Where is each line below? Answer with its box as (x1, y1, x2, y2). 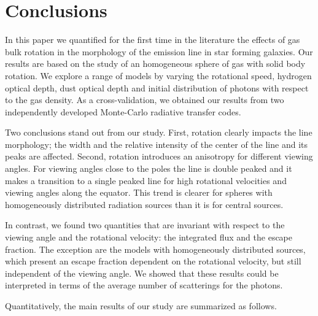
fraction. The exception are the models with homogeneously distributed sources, (5, 242, 306, 255)
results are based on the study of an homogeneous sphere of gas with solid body (5, 57, 306, 70)
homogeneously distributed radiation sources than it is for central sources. (5, 198, 284, 210)
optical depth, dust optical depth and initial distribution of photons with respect (5, 81, 309, 94)
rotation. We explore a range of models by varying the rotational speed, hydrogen (5, 69, 312, 82)
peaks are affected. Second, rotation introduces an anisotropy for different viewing (5, 150, 313, 163)
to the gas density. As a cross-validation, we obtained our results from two (5, 93, 284, 106)
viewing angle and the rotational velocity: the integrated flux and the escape (5, 231, 293, 244)
